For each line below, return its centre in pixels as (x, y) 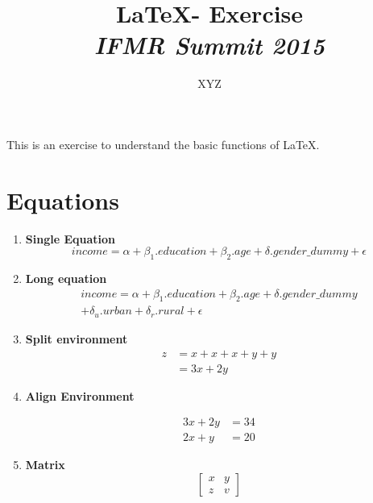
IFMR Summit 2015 (209, 45)
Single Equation (70, 238)
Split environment (77, 338)
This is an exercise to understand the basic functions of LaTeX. (163, 144)
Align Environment (80, 395)
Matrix (45, 465)
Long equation (66, 279)
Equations (63, 200)
